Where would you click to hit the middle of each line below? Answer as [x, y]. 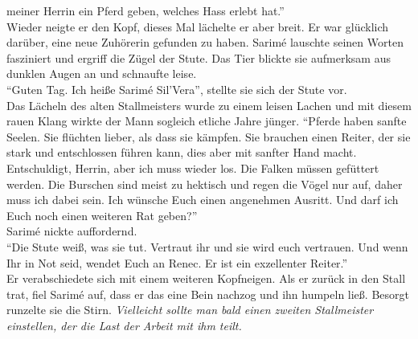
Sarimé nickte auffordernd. [72, 231]
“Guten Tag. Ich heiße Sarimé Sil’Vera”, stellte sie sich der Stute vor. [177, 89]
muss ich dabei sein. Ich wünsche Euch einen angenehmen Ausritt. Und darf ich [203, 200]
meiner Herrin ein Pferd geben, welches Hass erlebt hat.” [145, 10]
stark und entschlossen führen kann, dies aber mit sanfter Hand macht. [182, 152]
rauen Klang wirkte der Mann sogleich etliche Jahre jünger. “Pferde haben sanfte [207, 121]
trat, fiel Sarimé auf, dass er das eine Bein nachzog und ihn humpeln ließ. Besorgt [208, 294]
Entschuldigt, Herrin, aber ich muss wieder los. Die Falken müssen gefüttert [193, 167]
